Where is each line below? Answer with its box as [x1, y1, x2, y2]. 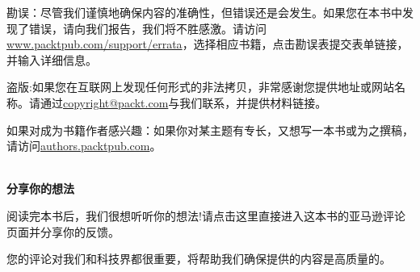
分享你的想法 [6, 180, 74, 197]
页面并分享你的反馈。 [6, 223, 120, 240]
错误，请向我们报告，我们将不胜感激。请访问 [28, 19, 267, 36]
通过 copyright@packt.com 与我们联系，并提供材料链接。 [40, 94, 327, 111]
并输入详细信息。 [6, 51, 97, 68]
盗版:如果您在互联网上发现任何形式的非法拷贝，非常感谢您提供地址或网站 [6, 78, 394, 95]
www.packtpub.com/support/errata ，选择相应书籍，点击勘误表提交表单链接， [6, 36, 409, 52]
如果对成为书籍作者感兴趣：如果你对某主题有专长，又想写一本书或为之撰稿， [6, 121, 414, 138]
